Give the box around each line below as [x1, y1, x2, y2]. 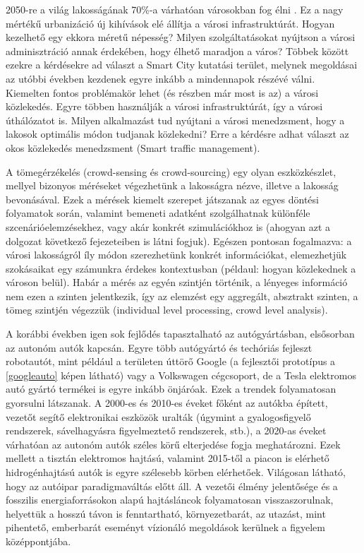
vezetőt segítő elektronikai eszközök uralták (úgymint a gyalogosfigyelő [6, 409, 311, 424]
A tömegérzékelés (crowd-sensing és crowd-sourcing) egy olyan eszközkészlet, [6, 164, 336, 179]
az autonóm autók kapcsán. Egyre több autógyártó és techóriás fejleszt [6, 340, 313, 355]
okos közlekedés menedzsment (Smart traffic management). [6, 140, 260, 155]
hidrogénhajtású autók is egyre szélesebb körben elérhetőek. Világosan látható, [6, 465, 346, 479]
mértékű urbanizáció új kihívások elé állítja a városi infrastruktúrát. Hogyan [6, 16, 335, 30]
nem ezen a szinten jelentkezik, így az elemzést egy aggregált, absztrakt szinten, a [6, 288, 358, 303]
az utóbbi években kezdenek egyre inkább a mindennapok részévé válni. [6, 71, 315, 85]
